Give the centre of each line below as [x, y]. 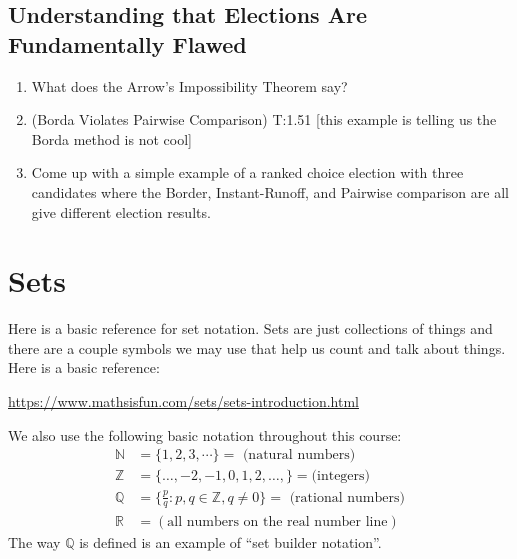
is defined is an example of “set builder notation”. [230, 541]
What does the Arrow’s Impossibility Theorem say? [189, 85]
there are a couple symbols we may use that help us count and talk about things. [257, 347]
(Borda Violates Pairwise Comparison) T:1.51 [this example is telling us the [264, 119]
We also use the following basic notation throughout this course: [205, 434]
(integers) [341, 476]
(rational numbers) [347, 497]
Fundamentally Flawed [127, 43]
